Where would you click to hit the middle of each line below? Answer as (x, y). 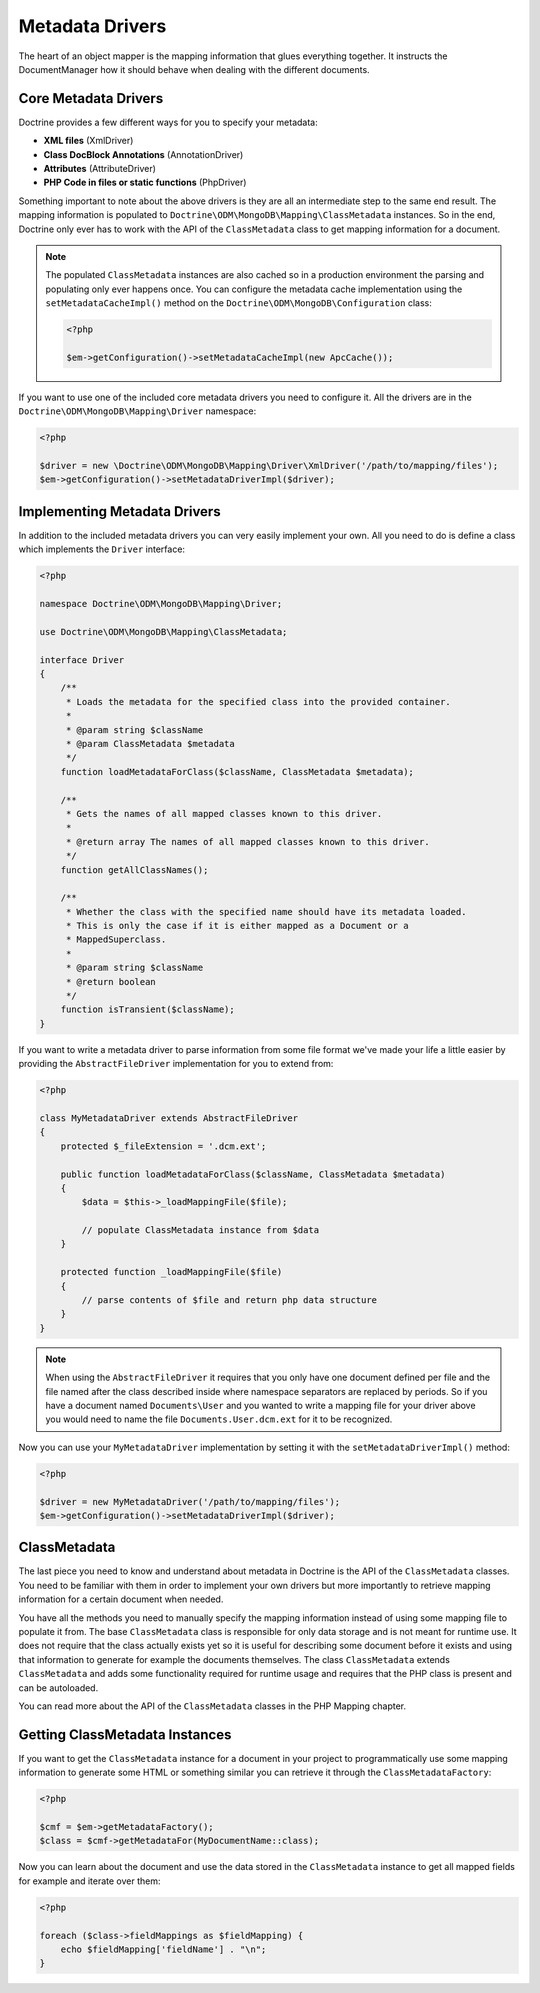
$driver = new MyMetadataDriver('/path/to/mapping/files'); (190, 1501)
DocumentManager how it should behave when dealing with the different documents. (194, 69)
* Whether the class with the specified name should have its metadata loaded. (266, 911)
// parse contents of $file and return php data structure (229, 1300)
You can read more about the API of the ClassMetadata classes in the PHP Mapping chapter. (212, 1706)
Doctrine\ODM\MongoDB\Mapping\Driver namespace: (137, 411)
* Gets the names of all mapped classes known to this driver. (224, 813)
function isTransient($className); (147, 1009)
